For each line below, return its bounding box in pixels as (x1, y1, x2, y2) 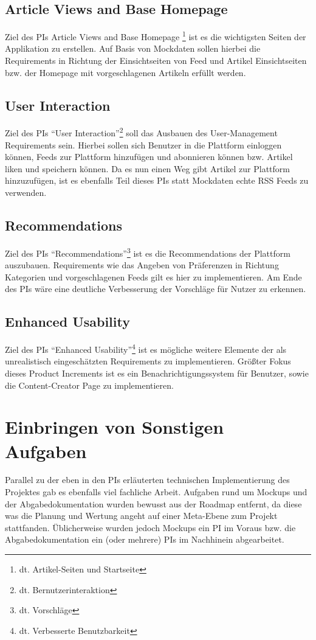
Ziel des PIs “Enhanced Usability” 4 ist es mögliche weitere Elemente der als (5, 341, 287, 355)
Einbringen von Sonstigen (5, 414, 224, 439)
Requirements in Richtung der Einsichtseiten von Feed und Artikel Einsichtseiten (5, 54, 307, 67)
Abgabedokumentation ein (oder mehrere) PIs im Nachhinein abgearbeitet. (5, 533, 284, 546)
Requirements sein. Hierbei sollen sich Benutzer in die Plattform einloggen (5, 138, 282, 151)
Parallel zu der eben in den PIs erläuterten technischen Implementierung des (5, 473, 290, 486)
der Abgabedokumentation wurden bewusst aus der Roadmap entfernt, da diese (5, 497, 302, 510)
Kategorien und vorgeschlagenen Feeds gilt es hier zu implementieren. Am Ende (5, 270, 302, 283)
